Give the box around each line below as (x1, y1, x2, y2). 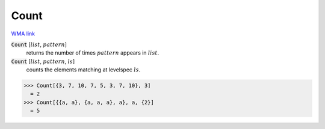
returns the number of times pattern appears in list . (26, 49, 159, 56)
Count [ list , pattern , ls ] (11, 58, 75, 65)
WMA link (11, 30, 36, 37)
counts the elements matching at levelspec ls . (26, 66, 141, 73)
